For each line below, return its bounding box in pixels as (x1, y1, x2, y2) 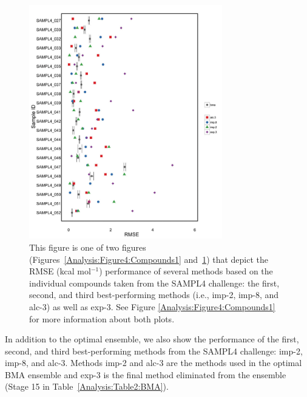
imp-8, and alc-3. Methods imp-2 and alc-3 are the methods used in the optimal (5, 356, 302, 369)
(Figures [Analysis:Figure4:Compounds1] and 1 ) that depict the (29, 253, 269, 265)
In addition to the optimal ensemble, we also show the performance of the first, (5, 333, 299, 345)
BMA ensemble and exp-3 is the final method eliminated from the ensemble (5, 368, 286, 381)
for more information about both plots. (29, 312, 175, 325)
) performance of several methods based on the (99, 265, 273, 277)
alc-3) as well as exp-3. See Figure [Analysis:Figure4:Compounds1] (29, 300, 275, 313)
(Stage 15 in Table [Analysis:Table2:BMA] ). (5, 380, 169, 393)
